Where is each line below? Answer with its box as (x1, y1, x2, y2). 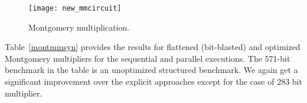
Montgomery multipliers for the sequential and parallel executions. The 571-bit (5, 52, 290, 64)
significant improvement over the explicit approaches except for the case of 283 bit (5, 75, 302, 88)
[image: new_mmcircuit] (28, 4, 122, 12)
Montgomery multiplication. (28, 21, 130, 33)
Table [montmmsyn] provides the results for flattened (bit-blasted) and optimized (5, 41, 301, 53)
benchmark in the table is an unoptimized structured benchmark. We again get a (5, 64, 298, 76)
